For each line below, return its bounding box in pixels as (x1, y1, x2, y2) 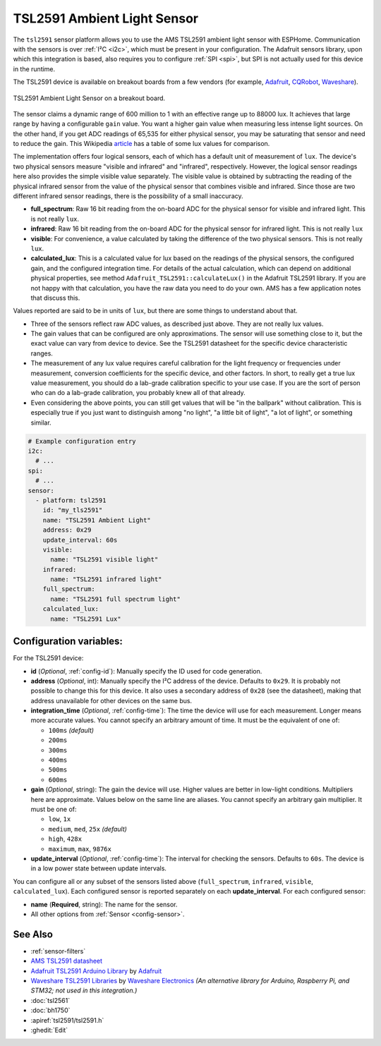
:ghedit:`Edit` (30, 1026, 68, 1034)
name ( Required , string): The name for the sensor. (30, 900, 178, 908)
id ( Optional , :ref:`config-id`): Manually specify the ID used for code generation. (30, 667, 262, 675)
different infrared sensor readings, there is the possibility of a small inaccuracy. (13, 192, 243, 200)
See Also (13, 928, 53, 940)
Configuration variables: (13, 635, 123, 647)
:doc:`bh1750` (30, 1006, 71, 1015)
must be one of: (30, 805, 77, 813)
